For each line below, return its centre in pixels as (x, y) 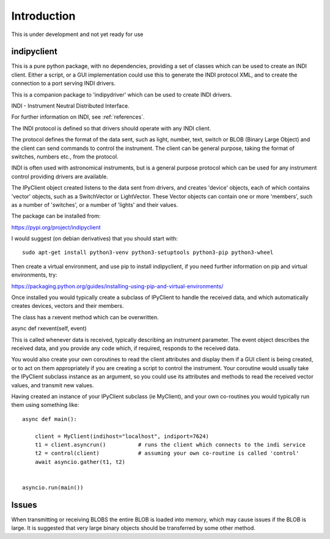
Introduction (43, 16)
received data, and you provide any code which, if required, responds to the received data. (126, 348)
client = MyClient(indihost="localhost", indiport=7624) (122, 436)
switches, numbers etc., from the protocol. (65, 157)
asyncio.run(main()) (53, 487)
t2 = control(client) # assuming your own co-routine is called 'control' (167, 453)
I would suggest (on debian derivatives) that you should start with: (95, 239)
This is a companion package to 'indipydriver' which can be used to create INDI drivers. (122, 94)
